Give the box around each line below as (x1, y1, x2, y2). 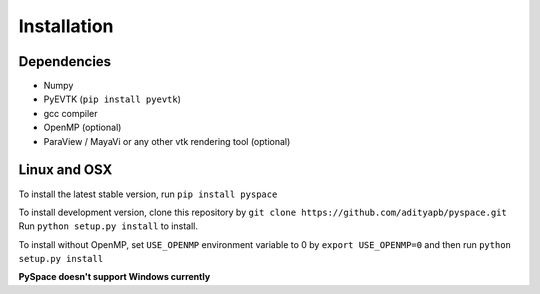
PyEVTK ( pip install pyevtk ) (43, 93, 182, 105)
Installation (18, 15, 114, 37)
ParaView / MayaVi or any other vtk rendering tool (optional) (43, 135, 291, 147)
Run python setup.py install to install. (18, 220, 199, 232)
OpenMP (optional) (43, 121, 122, 134)
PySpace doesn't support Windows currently (18, 271, 211, 283)
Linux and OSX (18, 161, 113, 179)
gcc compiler (43, 107, 98, 119)
